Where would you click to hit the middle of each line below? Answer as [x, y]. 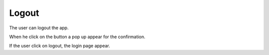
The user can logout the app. [39, 28]
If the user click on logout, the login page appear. [60, 46]
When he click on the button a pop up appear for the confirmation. [77, 37]
